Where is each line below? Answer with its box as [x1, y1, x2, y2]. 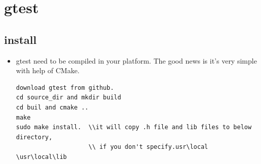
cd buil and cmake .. [16, 103, 89, 111]
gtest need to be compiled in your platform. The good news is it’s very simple [16, 55, 257, 66]
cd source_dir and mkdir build [16, 94, 121, 101]
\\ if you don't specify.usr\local [88, 143, 208, 151]
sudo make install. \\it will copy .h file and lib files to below [16, 124, 252, 131]
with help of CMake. [16, 65, 80, 76]
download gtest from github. [16, 84, 114, 91]
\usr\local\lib [16, 153, 67, 160]
